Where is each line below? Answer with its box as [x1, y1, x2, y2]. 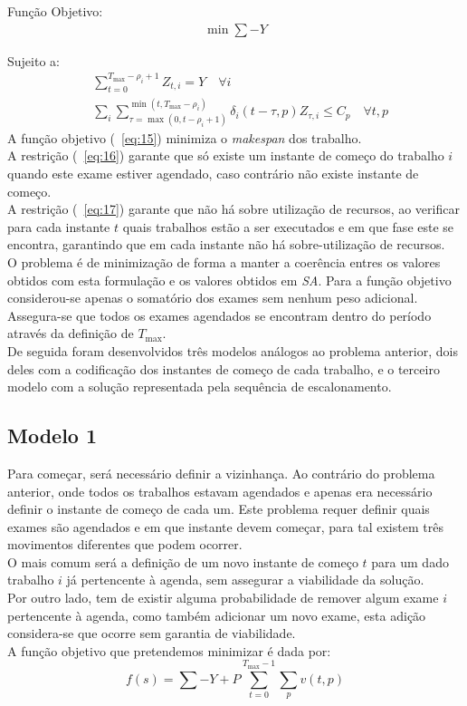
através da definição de [7, 324, 134, 343]
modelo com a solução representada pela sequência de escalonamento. [7, 377, 392, 396]
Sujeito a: [7, 51, 60, 70]
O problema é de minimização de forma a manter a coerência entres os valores [7, 252, 441, 271]
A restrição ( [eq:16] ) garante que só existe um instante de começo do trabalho [7, 146, 444, 165]
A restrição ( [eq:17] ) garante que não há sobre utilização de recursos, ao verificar [7, 199, 460, 218]
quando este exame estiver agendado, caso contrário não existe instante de [7, 164, 419, 182]
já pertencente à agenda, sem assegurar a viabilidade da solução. [66, 570, 424, 589]
